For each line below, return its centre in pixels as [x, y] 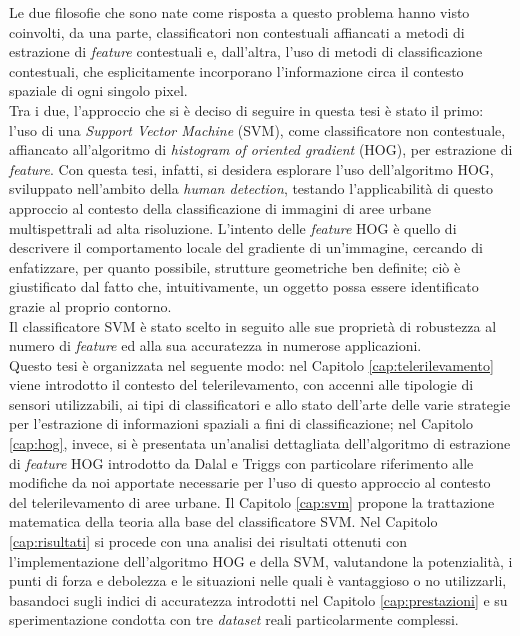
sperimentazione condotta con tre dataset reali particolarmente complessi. [234, 619]
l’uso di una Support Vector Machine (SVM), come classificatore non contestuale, [257, 129]
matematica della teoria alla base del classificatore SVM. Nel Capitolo [223, 521]
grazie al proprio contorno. [90, 305]
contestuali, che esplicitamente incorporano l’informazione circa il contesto [236, 70]
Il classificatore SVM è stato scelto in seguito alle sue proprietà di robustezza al [253, 325]
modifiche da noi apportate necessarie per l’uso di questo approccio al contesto [250, 482]
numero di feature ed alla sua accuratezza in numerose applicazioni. [215, 345]
